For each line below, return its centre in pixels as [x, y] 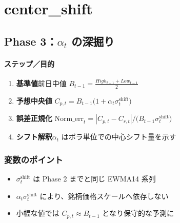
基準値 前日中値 [41, 83]
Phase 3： [31, 41]
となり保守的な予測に [138, 213]
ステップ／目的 [29, 63]
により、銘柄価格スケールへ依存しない [104, 196]
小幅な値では [38, 213]
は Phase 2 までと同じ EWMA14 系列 [94, 179]
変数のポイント [34, 159]
